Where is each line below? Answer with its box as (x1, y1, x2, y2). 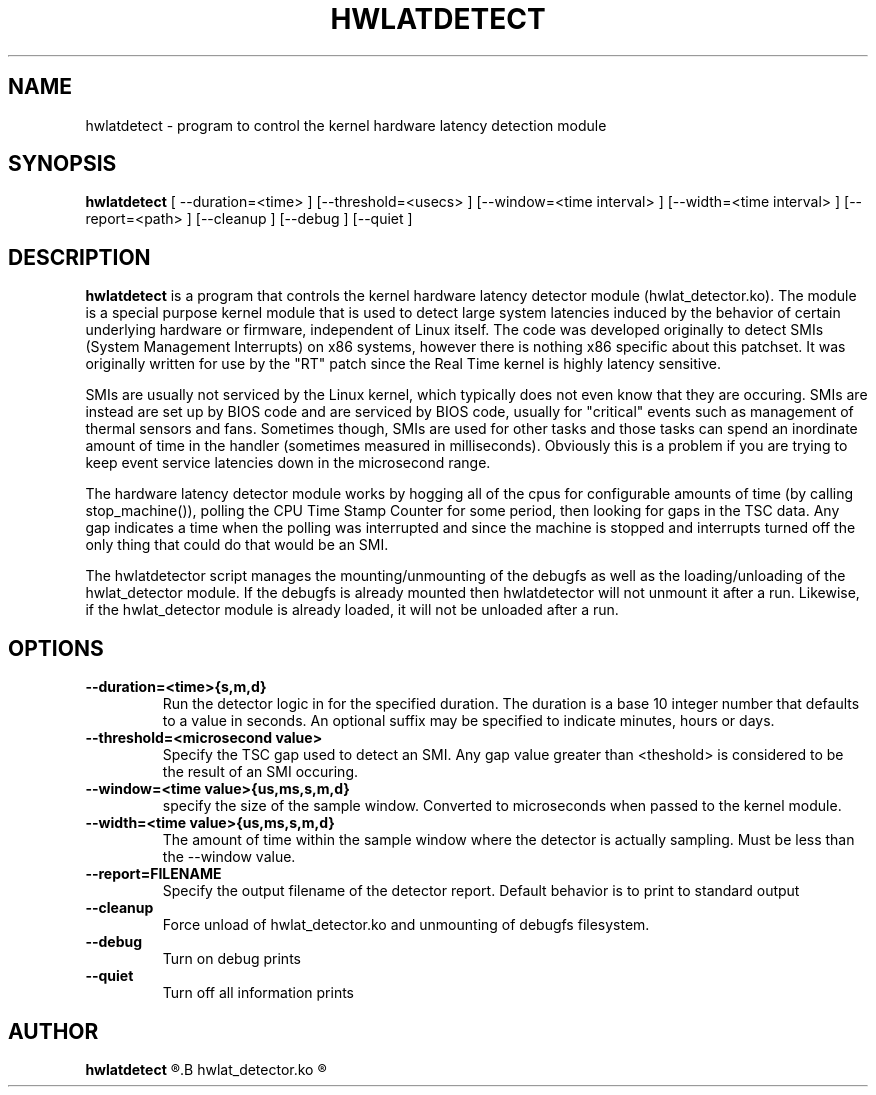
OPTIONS (8, 635, 104, 661)
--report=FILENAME (85, 865, 222, 883)
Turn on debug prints (162, 950, 301, 968)
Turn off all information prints (162, 984, 354, 1002)
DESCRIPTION (8, 244, 151, 270)
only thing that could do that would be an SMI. (85, 536, 389, 554)
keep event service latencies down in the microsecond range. (85, 454, 491, 472)
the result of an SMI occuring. (162, 763, 359, 781)
